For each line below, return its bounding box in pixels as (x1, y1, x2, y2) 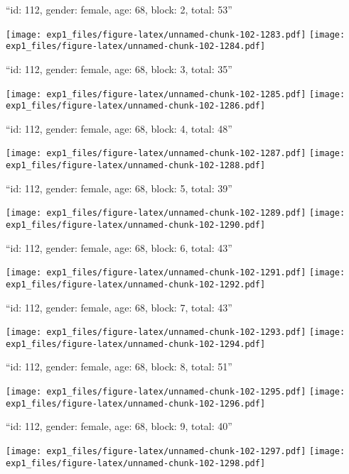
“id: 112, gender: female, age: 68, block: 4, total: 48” (6, 121, 232, 136)
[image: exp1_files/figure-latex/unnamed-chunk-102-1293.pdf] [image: (6, 327, 345, 338)
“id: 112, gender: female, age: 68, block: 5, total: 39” (6, 180, 232, 195)
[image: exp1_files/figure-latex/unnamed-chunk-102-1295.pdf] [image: (6, 387, 345, 397)
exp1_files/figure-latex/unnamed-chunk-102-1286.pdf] (6, 101, 266, 111)
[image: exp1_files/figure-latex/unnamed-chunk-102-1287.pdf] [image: (6, 148, 345, 159)
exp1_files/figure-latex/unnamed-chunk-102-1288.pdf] (6, 160, 266, 171)
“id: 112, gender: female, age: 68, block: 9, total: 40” (6, 419, 232, 434)
